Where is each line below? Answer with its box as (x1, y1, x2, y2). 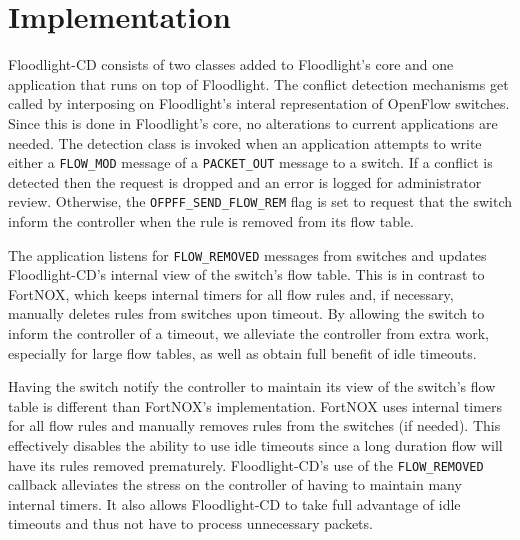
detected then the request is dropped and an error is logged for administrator (8, 171, 482, 192)
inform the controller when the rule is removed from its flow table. (8, 211, 414, 231)
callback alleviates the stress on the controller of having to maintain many (8, 474, 462, 495)
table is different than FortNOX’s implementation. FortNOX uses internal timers (8, 395, 503, 416)
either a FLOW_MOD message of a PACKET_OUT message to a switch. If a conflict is (8, 152, 493, 173)
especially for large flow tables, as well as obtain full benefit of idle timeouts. (8, 342, 477, 363)
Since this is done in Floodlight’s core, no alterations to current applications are (8, 112, 498, 133)
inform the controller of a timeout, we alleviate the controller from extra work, (8, 323, 489, 344)
